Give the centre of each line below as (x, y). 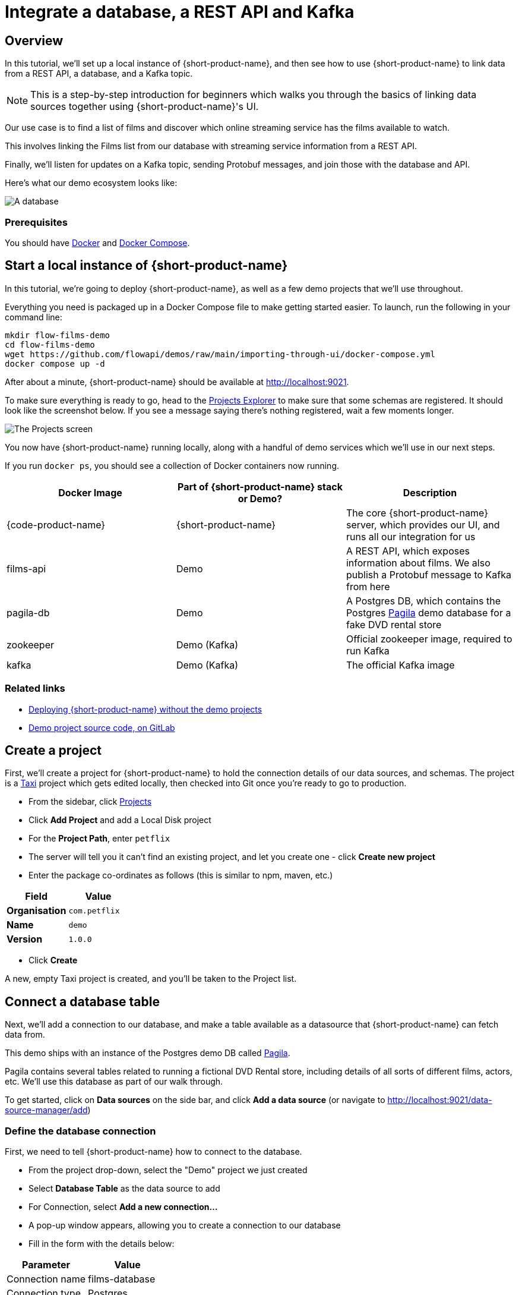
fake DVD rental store (394, 624)
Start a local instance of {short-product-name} (146, 266)
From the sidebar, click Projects (90, 802)
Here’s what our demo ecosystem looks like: (91, 183)
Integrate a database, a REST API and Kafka (180, 12)
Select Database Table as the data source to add (124, 1188)
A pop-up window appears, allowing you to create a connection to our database (185, 1225)
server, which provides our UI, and (423, 524)
